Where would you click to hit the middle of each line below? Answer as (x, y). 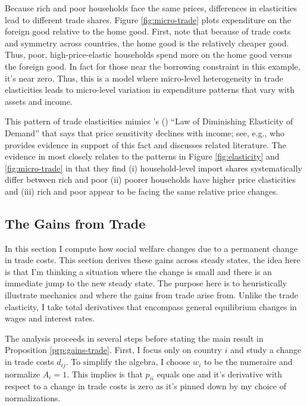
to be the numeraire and (248, 362)
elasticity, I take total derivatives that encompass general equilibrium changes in (151, 306)
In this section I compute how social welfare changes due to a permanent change (151, 248)
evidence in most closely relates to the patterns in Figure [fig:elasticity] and (142, 156)
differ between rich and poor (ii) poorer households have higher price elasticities (151, 179)
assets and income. (39, 101)
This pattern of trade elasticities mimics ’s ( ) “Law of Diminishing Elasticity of (149, 121)
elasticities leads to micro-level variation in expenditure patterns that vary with (150, 90)
